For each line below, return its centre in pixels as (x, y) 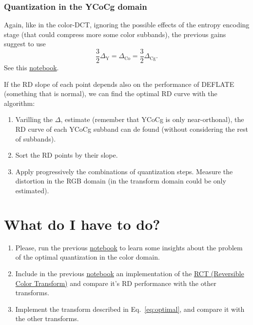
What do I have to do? (82, 224)
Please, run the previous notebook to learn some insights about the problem (129, 247)
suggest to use (25, 44)
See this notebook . (31, 68)
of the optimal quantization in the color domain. (88, 257)
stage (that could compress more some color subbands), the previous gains (115, 34)
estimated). (32, 190)
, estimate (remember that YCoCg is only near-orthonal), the (152, 119)
